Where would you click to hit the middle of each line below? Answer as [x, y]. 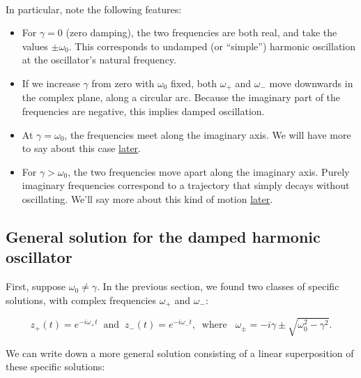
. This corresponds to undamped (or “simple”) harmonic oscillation [212, 46]
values [35, 46]
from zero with [123, 83]
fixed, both [194, 83]
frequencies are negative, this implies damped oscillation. [143, 111]
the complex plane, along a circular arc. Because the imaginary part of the [181, 97]
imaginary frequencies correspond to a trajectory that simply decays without [186, 185]
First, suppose [36, 286]
